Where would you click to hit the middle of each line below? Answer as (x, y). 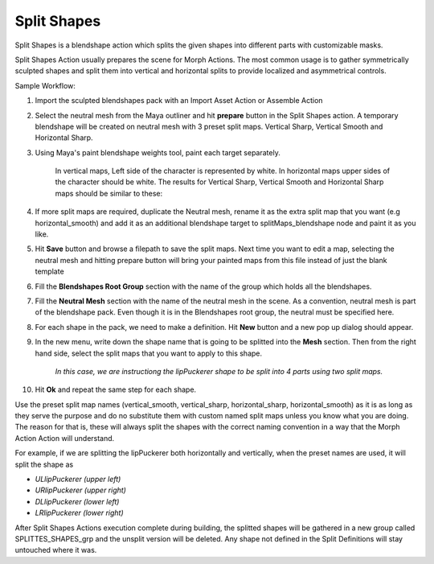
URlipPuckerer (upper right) (80, 490)
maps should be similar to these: (109, 193)
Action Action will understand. (65, 438)
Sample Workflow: (45, 85)
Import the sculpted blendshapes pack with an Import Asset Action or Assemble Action (179, 101)
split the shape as (44, 464)
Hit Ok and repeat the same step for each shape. (116, 389)
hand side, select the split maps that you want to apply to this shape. (149, 353)
